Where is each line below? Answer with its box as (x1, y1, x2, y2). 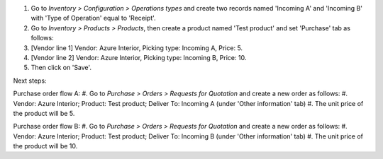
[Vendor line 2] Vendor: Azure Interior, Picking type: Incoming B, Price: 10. (30, 53, 247, 61)
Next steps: (13, 76, 47, 85)
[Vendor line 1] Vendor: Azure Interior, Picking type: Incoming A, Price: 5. (30, 43, 243, 52)
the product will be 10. (13, 142, 78, 151)
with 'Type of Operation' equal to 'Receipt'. (30, 14, 156, 23)
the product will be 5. (13, 109, 75, 117)
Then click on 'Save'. (30, 64, 92, 72)
